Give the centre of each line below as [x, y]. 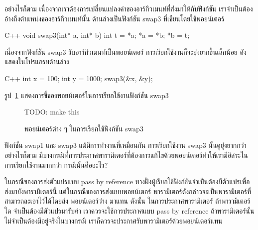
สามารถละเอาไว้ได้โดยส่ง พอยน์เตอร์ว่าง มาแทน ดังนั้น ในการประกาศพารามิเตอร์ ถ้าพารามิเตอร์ [128, 201]
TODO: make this [52, 112]
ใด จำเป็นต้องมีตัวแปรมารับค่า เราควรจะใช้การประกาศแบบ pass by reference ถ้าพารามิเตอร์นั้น [129, 210]
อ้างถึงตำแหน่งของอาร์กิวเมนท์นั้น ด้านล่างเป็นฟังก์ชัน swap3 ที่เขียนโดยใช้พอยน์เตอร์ [115, 18]
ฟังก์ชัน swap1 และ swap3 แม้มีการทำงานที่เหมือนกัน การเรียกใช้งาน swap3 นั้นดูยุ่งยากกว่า [126, 145]
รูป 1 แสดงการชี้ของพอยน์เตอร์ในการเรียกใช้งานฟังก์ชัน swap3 [87, 95]
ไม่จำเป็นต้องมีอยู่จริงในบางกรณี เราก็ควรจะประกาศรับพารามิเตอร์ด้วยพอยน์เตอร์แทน [114, 220]
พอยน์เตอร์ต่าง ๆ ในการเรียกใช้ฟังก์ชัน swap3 [84, 128]
